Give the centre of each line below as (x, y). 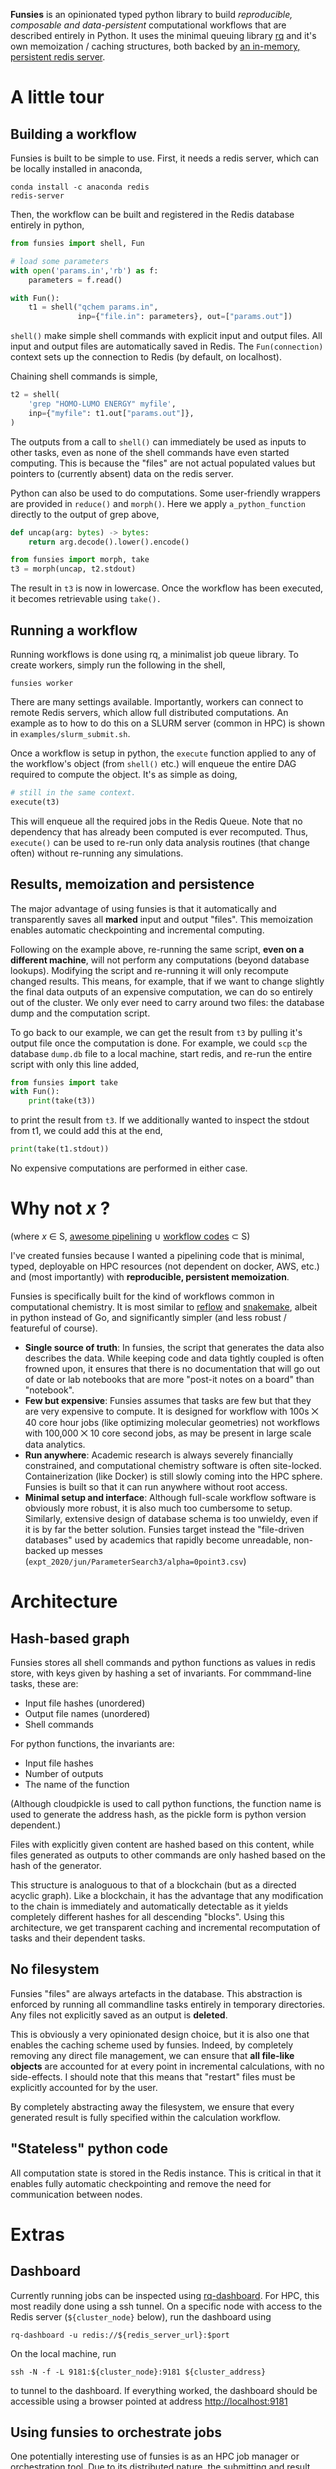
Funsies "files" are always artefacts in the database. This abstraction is (156, 1993)
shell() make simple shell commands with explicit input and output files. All (166, 336)
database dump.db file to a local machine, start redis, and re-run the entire (161, 1053)
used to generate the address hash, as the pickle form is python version (158, 1814)
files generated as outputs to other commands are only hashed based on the (168, 1855)
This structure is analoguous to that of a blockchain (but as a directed (153, 1885)
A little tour (57, 97)
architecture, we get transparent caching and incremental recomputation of (165, 1927)
